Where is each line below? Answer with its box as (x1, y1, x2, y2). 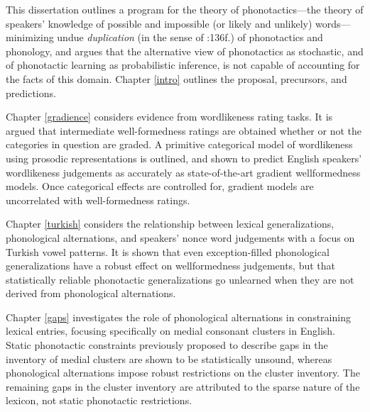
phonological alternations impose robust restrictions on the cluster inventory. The (6, 365, 360, 380)
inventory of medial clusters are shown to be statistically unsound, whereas (6, 351, 332, 366)
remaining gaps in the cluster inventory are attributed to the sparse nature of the (6, 379, 360, 394)
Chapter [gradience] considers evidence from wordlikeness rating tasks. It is (6, 109, 333, 124)
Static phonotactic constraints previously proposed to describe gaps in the (6, 338, 328, 352)
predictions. (6, 85, 56, 100)
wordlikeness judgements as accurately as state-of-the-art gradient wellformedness (6, 165, 361, 179)
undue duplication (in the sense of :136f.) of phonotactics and (57, 30, 323, 45)
